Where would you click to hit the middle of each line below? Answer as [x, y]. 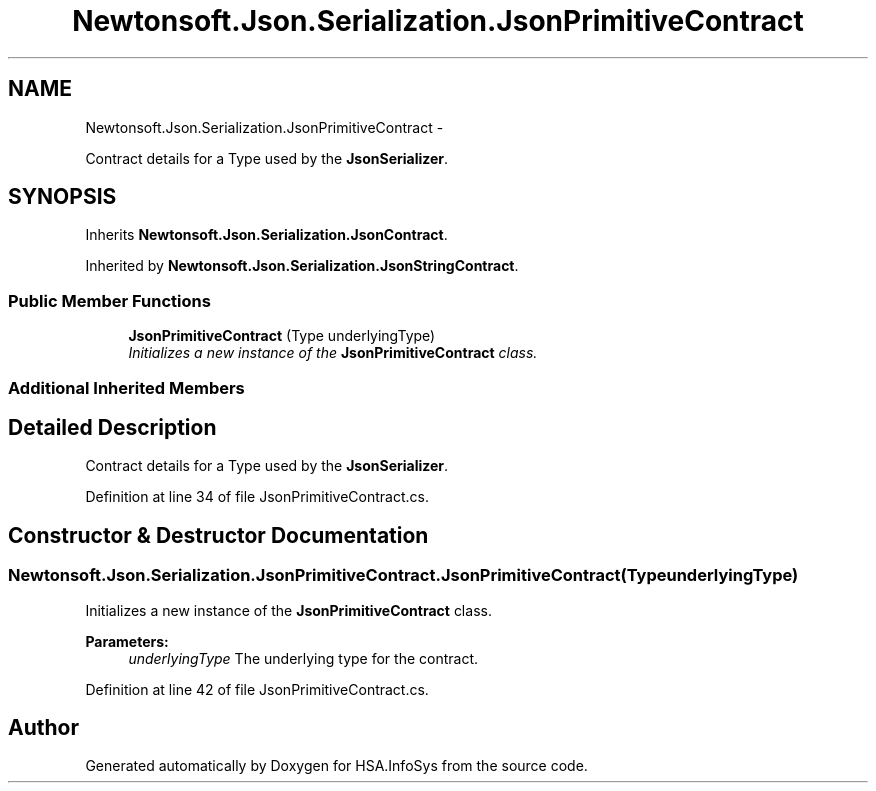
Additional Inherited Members [126, 387]
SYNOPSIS [62, 197]
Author [43, 728]
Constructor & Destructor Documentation [218, 535]
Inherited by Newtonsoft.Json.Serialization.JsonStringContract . [302, 266]
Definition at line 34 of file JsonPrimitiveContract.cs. [257, 497]
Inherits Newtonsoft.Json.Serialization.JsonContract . [266, 235]
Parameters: [127, 641]
